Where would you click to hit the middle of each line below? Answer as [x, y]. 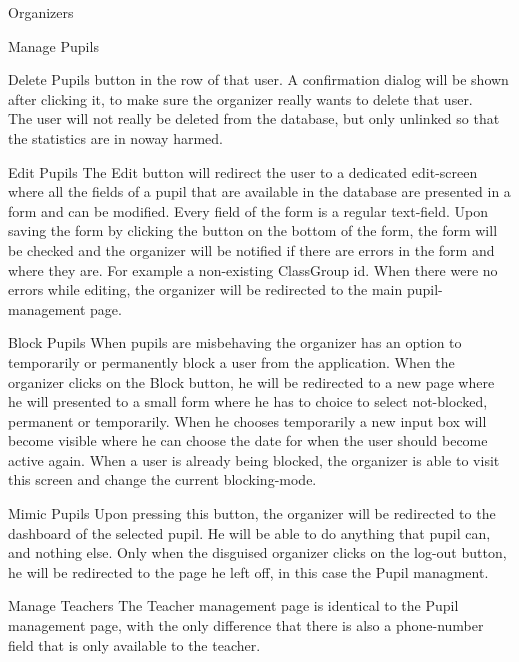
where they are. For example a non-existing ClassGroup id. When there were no [253, 269]
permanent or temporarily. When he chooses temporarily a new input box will [247, 420]
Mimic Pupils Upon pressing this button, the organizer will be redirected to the [252, 513]
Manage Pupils [53, 45]
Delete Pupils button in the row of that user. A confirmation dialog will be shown [258, 79]
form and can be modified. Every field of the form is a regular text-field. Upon [248, 210]
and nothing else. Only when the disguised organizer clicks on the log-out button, [257, 552]
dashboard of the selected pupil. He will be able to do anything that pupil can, [249, 532]
